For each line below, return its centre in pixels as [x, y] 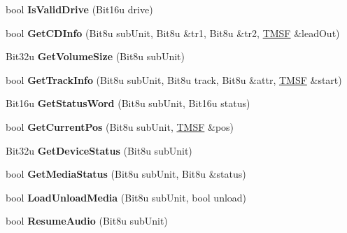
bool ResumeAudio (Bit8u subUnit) [87, 221]
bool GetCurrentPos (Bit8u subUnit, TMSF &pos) [120, 126]
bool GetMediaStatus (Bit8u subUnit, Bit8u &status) [126, 174]
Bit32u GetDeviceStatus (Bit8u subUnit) [99, 150]
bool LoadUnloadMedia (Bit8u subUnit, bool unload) [126, 197]
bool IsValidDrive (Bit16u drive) [79, 9]
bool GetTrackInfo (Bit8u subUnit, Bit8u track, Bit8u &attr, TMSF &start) [174, 79]
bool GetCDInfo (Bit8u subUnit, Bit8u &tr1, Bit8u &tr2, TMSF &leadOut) [173, 33]
